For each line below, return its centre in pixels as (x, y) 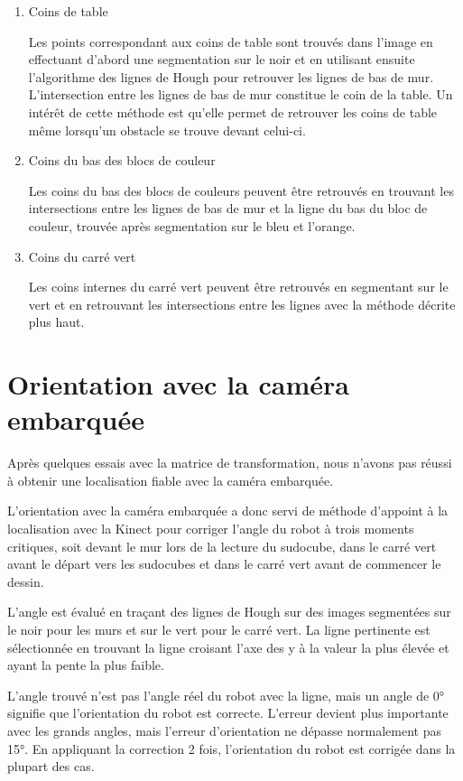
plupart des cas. (51, 766)
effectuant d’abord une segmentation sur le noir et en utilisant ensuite (222, 59)
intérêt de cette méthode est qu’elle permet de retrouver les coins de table (233, 112)
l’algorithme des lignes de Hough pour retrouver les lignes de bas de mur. (231, 76)
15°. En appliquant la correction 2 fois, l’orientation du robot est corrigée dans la (231, 748)
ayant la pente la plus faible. (86, 665)
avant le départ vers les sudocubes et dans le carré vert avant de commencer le (224, 564)
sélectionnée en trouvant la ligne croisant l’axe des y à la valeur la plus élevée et (228, 647)
